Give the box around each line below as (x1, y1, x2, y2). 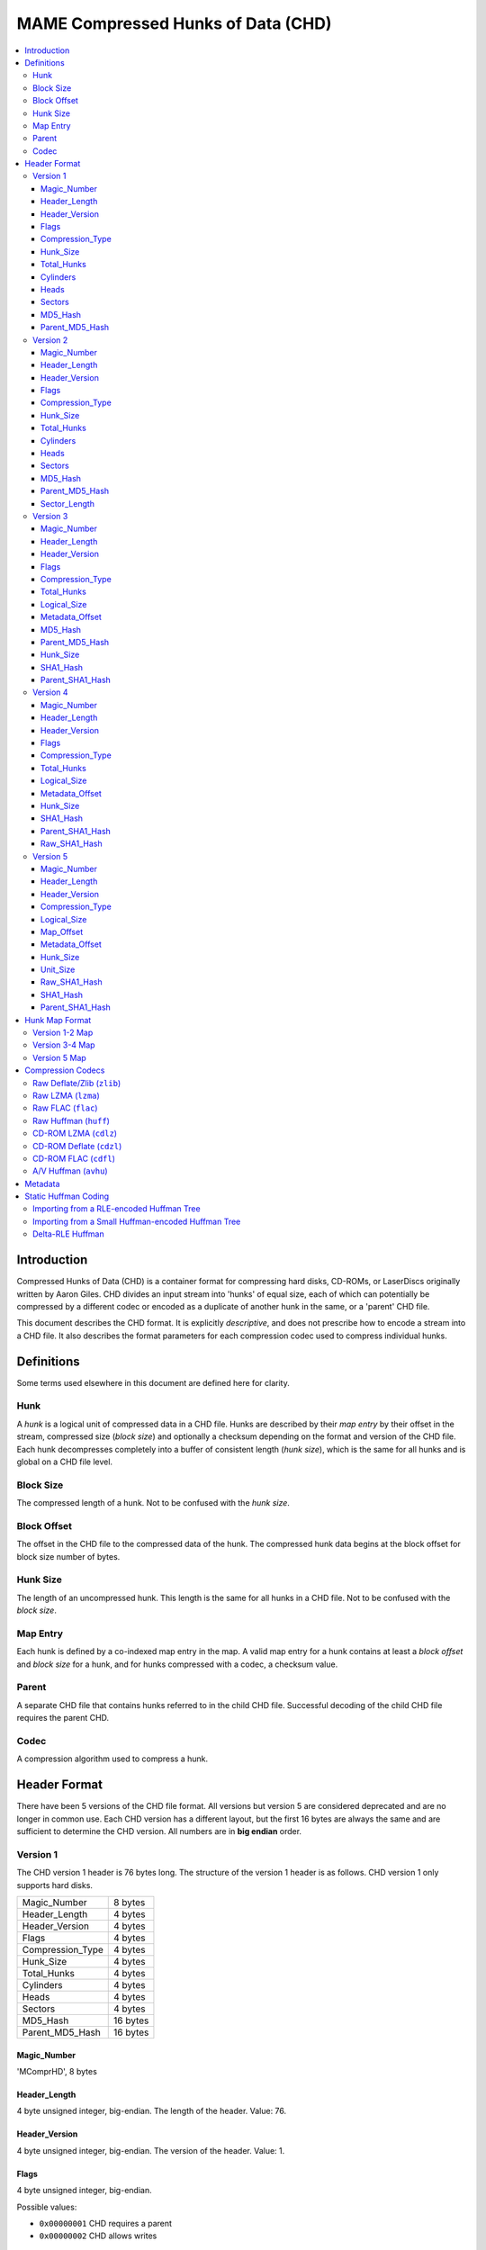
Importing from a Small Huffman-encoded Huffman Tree (32, 1216, 241, 1227)
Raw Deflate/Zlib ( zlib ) (32, 1077, 121, 1088)
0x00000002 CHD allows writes (39, 2230, 157, 2241)
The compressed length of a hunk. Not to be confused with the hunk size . (16, 1498, 290, 1508)
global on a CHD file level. (16, 1456, 112, 1467)
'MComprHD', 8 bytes (16, 2065, 98, 2076)
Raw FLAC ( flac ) (32, 1102, 98, 1113)
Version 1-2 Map (32, 1027, 94, 1039)
